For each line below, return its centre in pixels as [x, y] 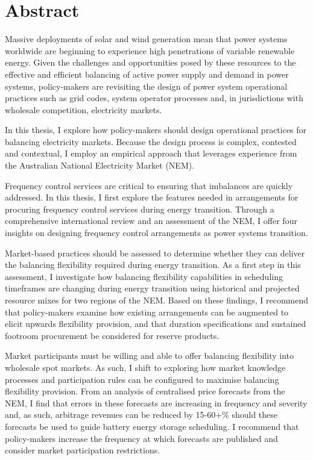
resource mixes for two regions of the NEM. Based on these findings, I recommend [157, 300]
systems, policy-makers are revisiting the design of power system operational [146, 86]
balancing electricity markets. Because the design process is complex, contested [151, 141]
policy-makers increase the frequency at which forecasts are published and [141, 438]
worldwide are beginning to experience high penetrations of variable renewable [150, 50]
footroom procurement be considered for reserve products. [112, 335]
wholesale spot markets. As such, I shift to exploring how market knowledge [145, 367]
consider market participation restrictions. [83, 450]
